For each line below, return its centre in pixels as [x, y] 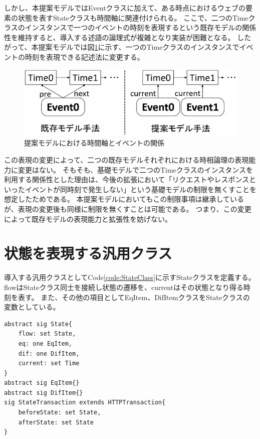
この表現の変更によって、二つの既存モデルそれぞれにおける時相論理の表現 [126, 160]
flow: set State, [47, 334]
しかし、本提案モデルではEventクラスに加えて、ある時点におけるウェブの [125, 8]
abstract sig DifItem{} [44, 393]
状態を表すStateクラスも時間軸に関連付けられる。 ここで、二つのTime [133, 17]
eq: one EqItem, [45, 343]
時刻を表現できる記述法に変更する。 [84, 56]
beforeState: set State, [60, 413]
